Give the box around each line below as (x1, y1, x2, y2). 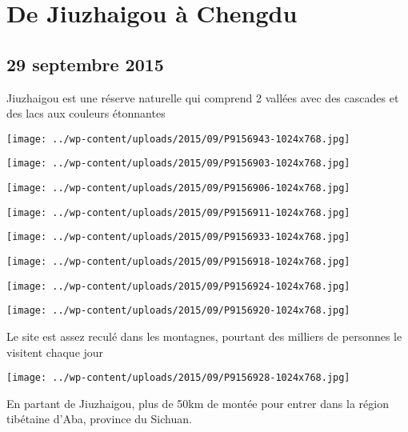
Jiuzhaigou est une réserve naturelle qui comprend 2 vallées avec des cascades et (6, 89, 399, 106)
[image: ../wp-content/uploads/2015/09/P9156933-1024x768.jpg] (6, 231, 350, 243)
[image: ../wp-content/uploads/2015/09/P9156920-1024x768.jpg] (6, 305, 350, 317)
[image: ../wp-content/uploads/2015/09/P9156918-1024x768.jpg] (6, 256, 350, 268)
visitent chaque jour (6, 343, 104, 360)
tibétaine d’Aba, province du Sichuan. (6, 410, 192, 427)
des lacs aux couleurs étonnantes (6, 105, 166, 122)
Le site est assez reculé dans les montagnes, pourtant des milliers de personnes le (6, 328, 402, 345)
